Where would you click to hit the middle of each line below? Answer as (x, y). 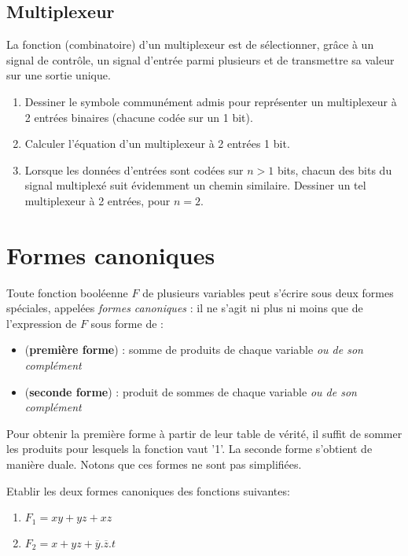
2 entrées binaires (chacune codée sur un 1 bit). (139, 117)
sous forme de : (127, 323)
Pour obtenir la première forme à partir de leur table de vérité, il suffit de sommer (204, 433)
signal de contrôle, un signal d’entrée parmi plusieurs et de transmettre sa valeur (200, 59)
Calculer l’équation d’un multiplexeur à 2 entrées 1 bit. (157, 144)
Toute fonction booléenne (67, 292)
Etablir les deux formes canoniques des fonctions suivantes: (148, 490)
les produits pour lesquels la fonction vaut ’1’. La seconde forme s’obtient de (189, 449)
